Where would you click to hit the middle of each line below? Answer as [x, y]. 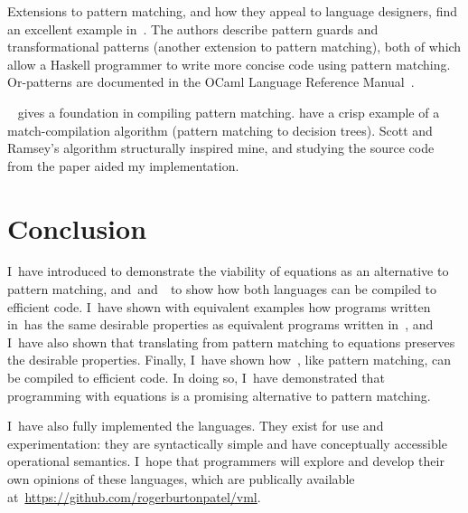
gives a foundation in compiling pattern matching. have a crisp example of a [229, 112]
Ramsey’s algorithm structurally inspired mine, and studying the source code [221, 148]
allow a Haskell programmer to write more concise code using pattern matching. [229, 64]
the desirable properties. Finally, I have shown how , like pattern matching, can [229, 360]
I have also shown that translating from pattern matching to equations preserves [231, 342]
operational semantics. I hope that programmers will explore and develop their [226, 461]
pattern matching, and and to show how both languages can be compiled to [222, 289]
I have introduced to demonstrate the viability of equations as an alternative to [228, 271]
